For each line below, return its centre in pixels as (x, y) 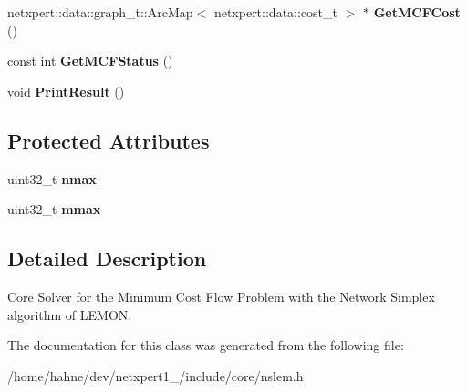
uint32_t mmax (54, 209)
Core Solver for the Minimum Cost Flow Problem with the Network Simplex (221, 296)
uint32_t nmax (52, 178)
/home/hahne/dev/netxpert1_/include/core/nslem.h (156, 375)
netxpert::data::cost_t (275, 12)
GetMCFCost (417, 12)
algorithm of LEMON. (70, 314)
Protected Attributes (109, 140)
